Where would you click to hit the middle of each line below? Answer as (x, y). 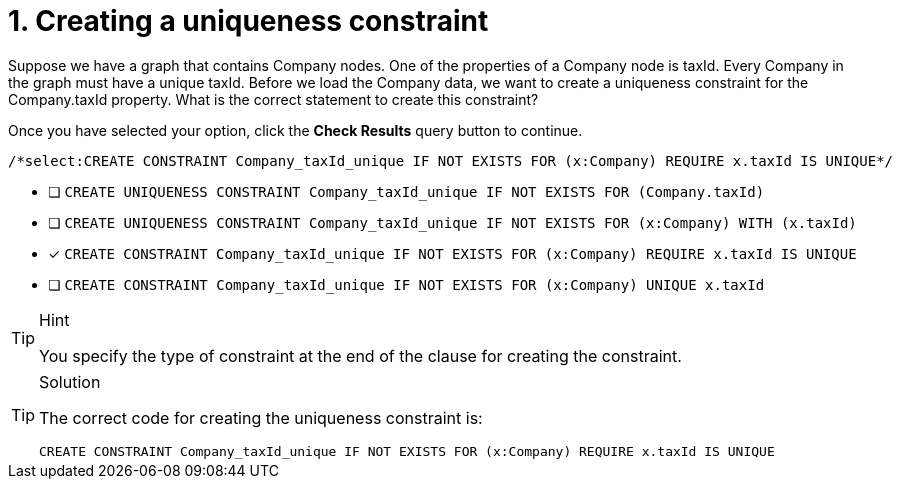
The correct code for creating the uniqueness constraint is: (261, 417)
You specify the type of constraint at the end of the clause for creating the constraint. (360, 355)
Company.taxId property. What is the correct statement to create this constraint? (273, 99)
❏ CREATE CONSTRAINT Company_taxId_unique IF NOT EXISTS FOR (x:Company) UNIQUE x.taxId (406, 284)
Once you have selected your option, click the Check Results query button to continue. (295, 130)
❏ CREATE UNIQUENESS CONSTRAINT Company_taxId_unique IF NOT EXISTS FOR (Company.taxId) (406, 191)
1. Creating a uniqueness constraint (248, 21)
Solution (70, 381)
